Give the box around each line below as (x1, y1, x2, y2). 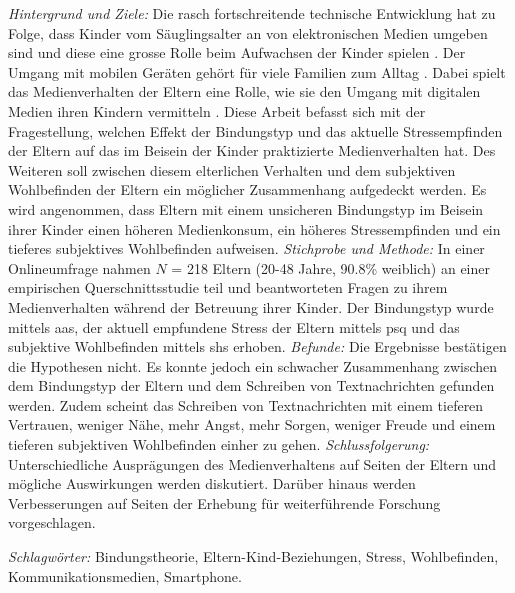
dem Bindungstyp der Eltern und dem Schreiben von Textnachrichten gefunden (8, 375, 495, 396)
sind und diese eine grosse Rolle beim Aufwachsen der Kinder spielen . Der (8, 42, 466, 63)
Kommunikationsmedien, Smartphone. (8, 565, 242, 586)
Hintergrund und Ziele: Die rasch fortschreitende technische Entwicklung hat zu (8, 3, 496, 23)
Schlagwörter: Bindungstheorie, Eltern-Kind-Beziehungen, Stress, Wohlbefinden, (8, 546, 499, 567)
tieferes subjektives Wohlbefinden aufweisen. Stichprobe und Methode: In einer (8, 238, 485, 259)
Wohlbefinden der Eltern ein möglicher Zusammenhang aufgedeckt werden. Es (8, 179, 487, 200)
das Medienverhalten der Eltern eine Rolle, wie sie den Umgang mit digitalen (8, 81, 481, 102)
